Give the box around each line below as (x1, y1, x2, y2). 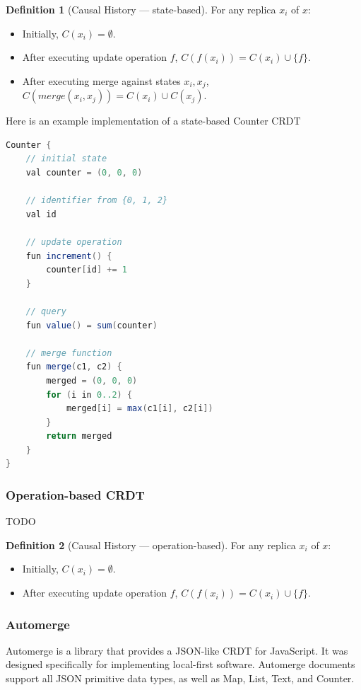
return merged (46, 431, 112, 442)
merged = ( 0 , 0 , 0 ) (46, 375, 138, 386)
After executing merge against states (22, 73, 181, 88)
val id (25, 209, 57, 219)
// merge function (25, 347, 112, 358)
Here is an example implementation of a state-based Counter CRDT (6, 113, 301, 128)
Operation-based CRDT (6, 486, 145, 503)
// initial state (25, 154, 107, 164)
